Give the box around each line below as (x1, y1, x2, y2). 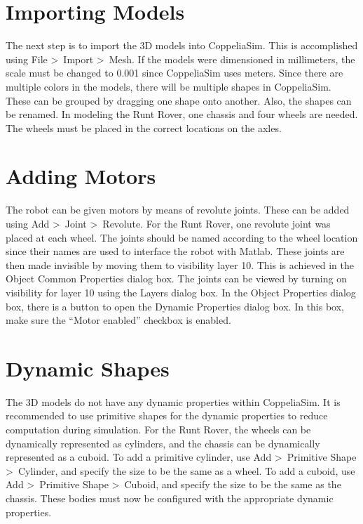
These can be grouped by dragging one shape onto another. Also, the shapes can (6, 93, 352, 107)
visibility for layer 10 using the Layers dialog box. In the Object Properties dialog (6, 284, 356, 299)
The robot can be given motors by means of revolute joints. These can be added (6, 202, 350, 217)
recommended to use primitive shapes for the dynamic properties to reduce (6, 408, 328, 423)
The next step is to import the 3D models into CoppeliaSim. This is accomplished (6, 38, 358, 53)
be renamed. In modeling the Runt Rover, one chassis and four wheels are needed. (6, 107, 358, 122)
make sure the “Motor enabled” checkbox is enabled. (6, 313, 231, 327)
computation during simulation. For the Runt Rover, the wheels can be (6, 422, 311, 437)
